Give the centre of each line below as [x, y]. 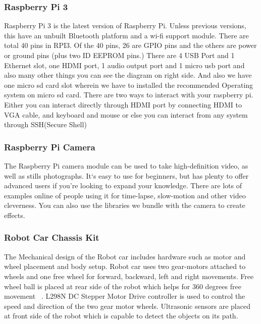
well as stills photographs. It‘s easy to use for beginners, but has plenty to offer [126, 175]
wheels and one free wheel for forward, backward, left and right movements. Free [129, 276]
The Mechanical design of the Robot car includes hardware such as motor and [125, 256]
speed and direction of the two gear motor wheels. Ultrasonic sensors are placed [127, 306]
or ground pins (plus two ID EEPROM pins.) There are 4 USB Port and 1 [119, 55]
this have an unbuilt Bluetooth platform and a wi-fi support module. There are [126, 35]
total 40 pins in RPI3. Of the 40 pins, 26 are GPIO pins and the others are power [130, 45]
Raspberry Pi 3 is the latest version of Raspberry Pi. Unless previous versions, [125, 25]
